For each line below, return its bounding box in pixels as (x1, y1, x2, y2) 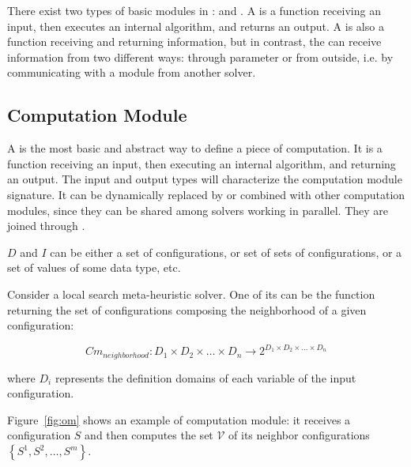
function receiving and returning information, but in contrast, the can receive (7, 33, 382, 50)
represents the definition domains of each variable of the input (55, 369, 356, 386)
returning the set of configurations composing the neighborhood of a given (7, 301, 367, 318)
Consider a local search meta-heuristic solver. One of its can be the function (7, 285, 375, 302)
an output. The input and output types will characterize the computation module (7, 171, 402, 187)
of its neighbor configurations (228, 427, 370, 443)
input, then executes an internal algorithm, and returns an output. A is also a (7, 17, 384, 34)
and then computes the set (85, 427, 213, 443)
